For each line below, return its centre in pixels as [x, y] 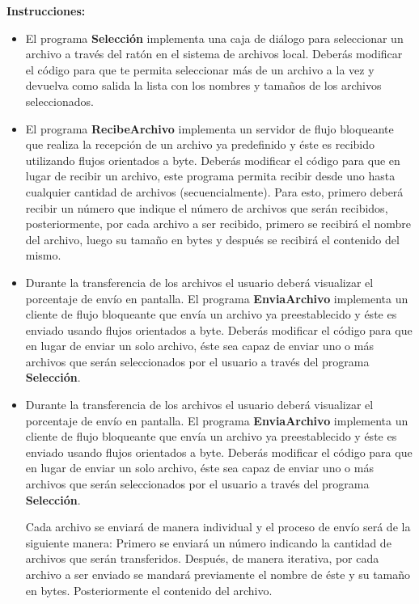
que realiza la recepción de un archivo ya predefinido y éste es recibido [200, 144]
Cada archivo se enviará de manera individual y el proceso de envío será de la [218, 527]
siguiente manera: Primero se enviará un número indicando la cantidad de [208, 542]
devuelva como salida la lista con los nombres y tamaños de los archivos [203, 85]
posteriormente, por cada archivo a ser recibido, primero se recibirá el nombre [218, 224]
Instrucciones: [46, 11]
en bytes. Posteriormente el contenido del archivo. [149, 590]
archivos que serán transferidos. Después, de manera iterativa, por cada [202, 558]
